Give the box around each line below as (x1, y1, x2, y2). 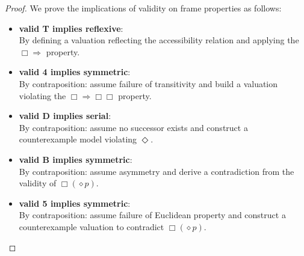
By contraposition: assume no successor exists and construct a (19, 121, 248, 133)
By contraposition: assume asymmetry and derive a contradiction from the (19, 165, 294, 177)
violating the (19, 89, 66, 102)
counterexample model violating (19, 133, 137, 145)
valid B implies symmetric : (19, 153, 132, 165)
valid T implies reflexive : (19, 22, 123, 34)
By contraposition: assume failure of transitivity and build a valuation (19, 77, 278, 90)
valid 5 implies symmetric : (19, 197, 131, 209)
